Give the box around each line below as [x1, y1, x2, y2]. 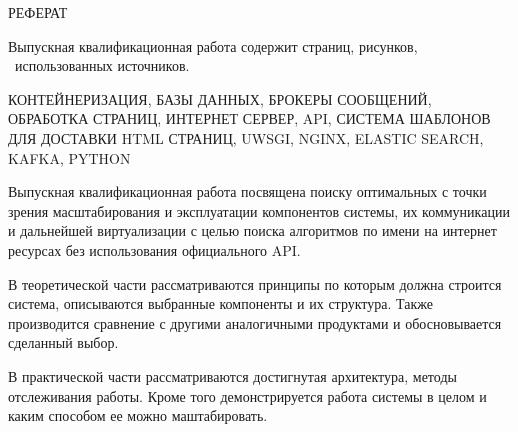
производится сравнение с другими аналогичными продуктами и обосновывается [8, 312, 502, 333]
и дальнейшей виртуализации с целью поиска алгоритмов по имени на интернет [8, 220, 497, 241]
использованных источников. [14, 55, 190, 76]
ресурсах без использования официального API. [8, 239, 301, 260]
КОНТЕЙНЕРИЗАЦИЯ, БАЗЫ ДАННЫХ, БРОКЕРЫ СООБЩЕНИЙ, [8, 88, 432, 109]
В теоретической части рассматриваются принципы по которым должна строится [8, 273, 502, 294]
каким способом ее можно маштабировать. [8, 405, 268, 426]
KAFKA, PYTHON [8, 147, 131, 168]
